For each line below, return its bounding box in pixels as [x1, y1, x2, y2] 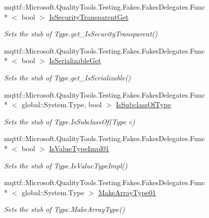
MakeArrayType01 [98, 187, 156, 197]
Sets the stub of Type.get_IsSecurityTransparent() [4, 28, 158, 39]
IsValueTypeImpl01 [49, 143, 110, 153]
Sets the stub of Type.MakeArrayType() [4, 204, 125, 214]
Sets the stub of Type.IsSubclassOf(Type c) [4, 116, 135, 126]
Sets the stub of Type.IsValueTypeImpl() [4, 160, 128, 170]
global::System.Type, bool [21, 99, 102, 110]
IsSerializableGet [49, 55, 101, 66]
